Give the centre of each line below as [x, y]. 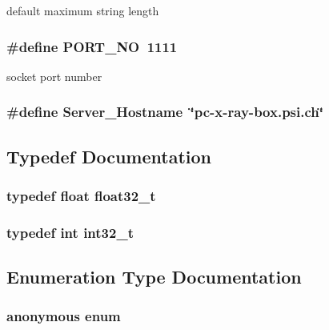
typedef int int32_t [70, 232]
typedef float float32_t [81, 195]
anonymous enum [64, 316]
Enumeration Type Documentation [154, 277]
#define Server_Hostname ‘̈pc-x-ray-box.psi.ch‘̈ [165, 112]
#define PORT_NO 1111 [92, 46]
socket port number [54, 76]
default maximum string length [83, 10]
